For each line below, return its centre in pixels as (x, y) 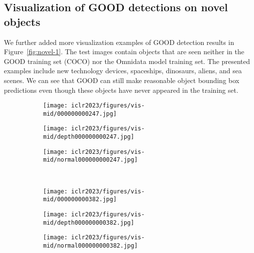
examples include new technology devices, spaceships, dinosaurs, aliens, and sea (123, 71)
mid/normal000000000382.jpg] (91, 245)
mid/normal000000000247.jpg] (91, 160)
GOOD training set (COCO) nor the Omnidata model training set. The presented (127, 61)
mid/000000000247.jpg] (80, 114)
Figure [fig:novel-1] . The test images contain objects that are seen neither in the (124, 52)
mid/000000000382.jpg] (80, 200)
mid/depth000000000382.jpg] (89, 222)
